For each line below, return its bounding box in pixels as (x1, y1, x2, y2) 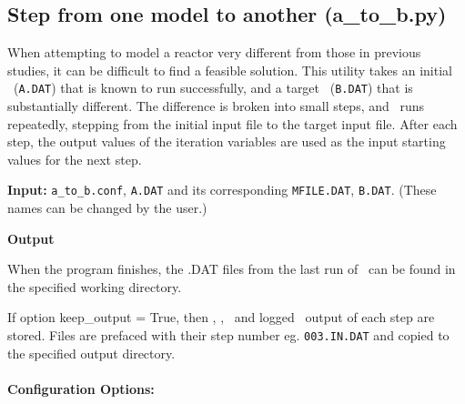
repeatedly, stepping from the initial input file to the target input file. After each (7, 114, 458, 133)
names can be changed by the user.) (7, 198, 207, 217)
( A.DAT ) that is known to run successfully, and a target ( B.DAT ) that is (13, 78, 413, 97)
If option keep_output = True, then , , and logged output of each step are (7, 308, 435, 327)
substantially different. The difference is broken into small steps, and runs (7, 96, 425, 116)
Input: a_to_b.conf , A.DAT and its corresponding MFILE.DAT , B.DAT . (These (7, 180, 437, 199)
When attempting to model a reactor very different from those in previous (7, 43, 421, 62)
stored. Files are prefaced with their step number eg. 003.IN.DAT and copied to (7, 326, 450, 345)
